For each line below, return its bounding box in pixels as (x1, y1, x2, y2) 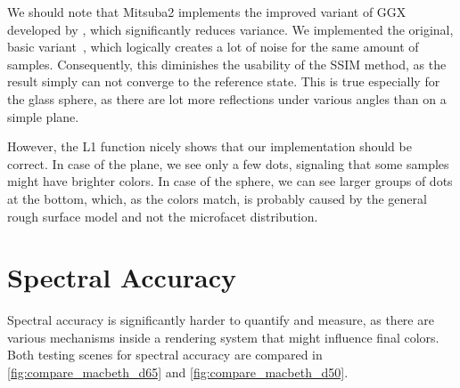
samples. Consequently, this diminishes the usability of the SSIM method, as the (7, 54, 447, 73)
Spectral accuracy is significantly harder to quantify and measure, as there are (7, 311, 434, 329)
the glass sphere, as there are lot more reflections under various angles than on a (7, 89, 447, 108)
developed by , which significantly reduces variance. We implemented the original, (7, 20, 454, 38)
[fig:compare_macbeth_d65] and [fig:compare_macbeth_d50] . (7, 363, 349, 382)
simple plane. (7, 107, 79, 125)
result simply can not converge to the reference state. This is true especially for (7, 72, 440, 91)
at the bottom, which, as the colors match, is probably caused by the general (7, 189, 427, 207)
